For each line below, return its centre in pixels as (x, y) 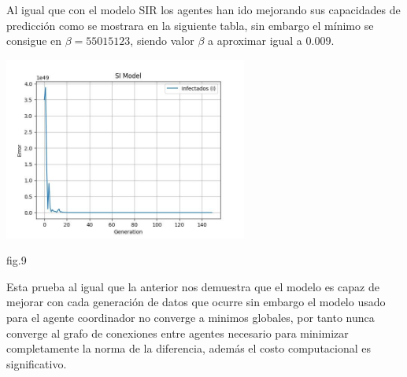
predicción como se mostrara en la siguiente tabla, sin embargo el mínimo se (190, 25)
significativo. (37, 363)
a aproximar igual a (255, 41)
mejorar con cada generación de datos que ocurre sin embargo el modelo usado (196, 302)
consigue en (34, 41)
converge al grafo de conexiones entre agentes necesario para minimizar (178, 333)
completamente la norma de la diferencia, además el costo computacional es (189, 348)
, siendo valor (162, 41)
